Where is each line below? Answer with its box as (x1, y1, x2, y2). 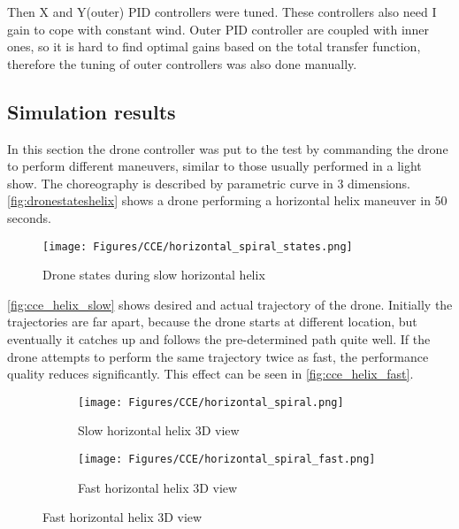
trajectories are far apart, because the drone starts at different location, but (7, 312, 417, 331)
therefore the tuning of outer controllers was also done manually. (7, 54, 357, 73)
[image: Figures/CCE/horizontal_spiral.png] (78, 395, 344, 409)
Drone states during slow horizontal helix (42, 265, 265, 284)
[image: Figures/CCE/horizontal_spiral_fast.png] (78, 453, 376, 466)
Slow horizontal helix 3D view (78, 421, 240, 440)
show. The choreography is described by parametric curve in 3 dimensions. (7, 173, 410, 192)
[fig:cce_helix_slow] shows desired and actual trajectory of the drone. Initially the (7, 295, 453, 313)
